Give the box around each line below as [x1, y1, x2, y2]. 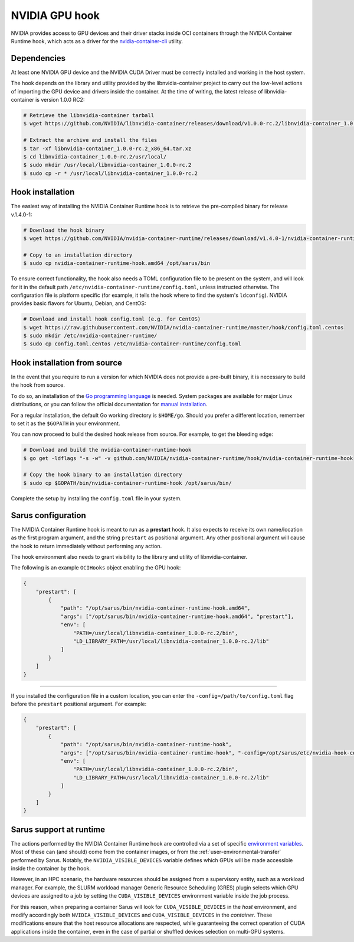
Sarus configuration [11, 510, 86, 520]
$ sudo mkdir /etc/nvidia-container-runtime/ [23, 332, 158, 339]
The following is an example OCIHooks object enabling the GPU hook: [11, 564, 181, 571]
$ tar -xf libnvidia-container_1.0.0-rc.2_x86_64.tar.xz [23, 145, 192, 152]
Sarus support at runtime [11, 824, 106, 834]
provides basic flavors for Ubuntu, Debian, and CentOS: [11, 300, 146, 307]
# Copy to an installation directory [23, 251, 133, 258]
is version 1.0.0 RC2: [35, 96, 85, 103]
